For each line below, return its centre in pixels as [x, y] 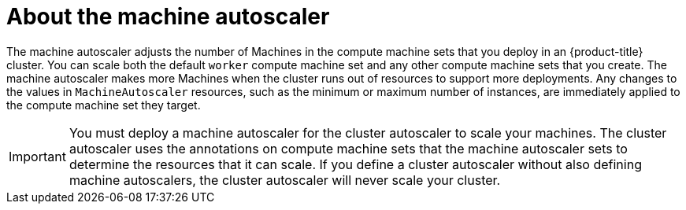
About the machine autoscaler [168, 17]
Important [37, 156]
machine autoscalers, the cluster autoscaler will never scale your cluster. [285, 180]
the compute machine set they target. [104, 105]
